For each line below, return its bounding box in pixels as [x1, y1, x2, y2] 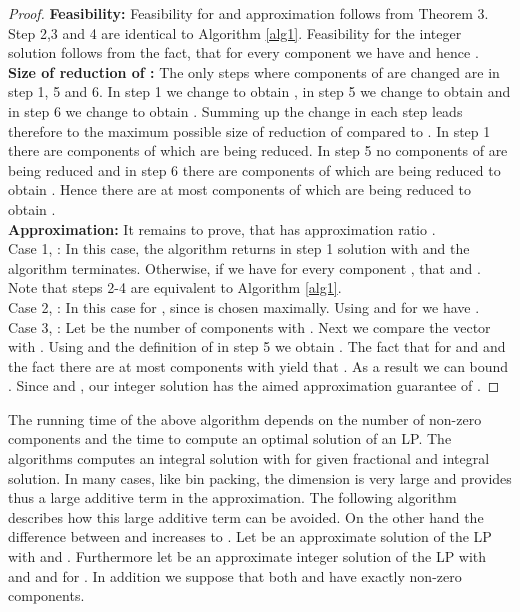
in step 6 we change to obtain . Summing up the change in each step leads [8, 100, 463, 121]
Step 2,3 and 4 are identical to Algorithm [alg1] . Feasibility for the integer [8, 22, 462, 43]
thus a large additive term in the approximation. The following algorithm [8, 487, 457, 508]
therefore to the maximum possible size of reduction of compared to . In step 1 [8, 120, 491, 141]
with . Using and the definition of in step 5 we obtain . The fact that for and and [8, 336, 506, 357]
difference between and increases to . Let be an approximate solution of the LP [8, 526, 492, 547]
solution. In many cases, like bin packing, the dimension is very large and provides [8, 467, 512, 488]
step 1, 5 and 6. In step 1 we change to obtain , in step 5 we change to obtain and [8, 81, 511, 102]
